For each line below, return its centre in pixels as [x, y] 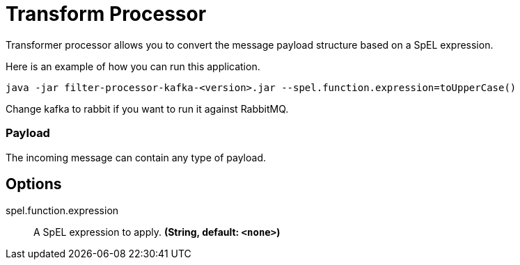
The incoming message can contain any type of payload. [136, 157]
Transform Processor [106, 14]
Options [34, 184]
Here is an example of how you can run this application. [133, 66]
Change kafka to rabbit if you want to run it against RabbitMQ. [147, 109]
